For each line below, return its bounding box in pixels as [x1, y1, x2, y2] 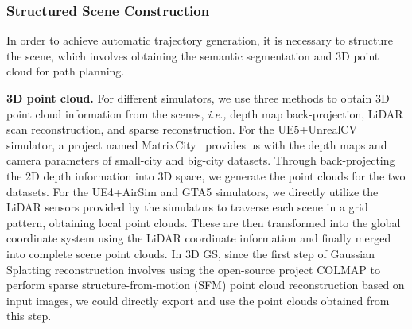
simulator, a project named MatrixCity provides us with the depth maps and [6, 136, 387, 153]
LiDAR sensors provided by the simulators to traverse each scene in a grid [6, 199, 368, 215]
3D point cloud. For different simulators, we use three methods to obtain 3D [6, 90, 390, 106]
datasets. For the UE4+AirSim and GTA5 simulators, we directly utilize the [6, 183, 379, 199]
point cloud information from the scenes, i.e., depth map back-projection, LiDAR [6, 105, 403, 122]
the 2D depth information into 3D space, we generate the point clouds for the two [6, 167, 406, 184]
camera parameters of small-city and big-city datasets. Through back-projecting [6, 152, 395, 168]
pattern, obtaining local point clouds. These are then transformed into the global [6, 214, 401, 230]
